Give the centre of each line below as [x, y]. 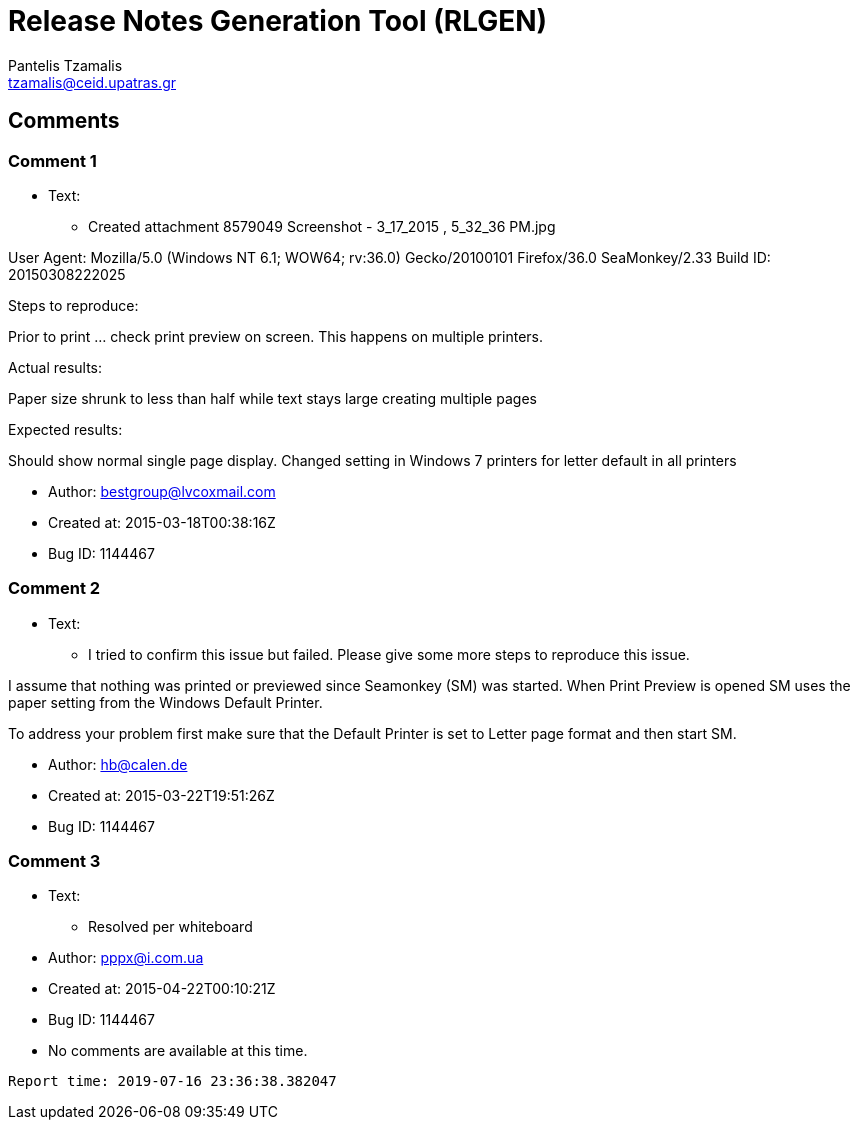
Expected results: [65, 429]
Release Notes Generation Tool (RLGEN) [278, 21]
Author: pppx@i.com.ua [126, 958]
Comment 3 [54, 861]
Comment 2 [54, 588]
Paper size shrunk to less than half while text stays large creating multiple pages [272, 398]
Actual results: [55, 367]
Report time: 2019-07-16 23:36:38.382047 [172, 1081]
